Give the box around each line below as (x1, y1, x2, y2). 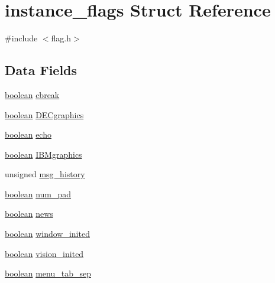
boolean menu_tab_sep (5, 267, 91, 279)
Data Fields (5, 61, 77, 79)
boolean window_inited (5, 227, 90, 240)
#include (5, 32, 38, 44)
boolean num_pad (5, 187, 72, 200)
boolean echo (5, 128, 51, 141)
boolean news (5, 207, 53, 220)
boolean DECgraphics (5, 108, 84, 121)
